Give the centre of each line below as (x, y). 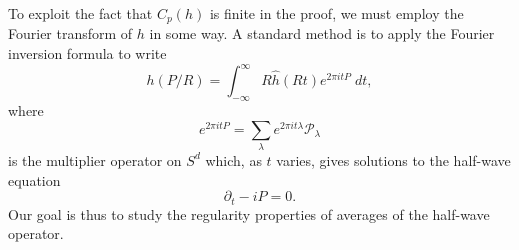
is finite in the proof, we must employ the (336, 13)
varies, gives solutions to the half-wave (393, 159)
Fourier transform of (70, 33)
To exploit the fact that (80, 13)
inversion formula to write (87, 53)
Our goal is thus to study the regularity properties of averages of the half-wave (249, 213)
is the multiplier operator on (95, 159)
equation (34, 179)
